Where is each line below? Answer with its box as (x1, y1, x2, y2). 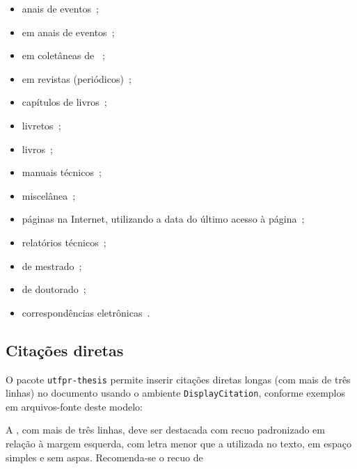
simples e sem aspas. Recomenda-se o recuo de (6, 450, 203, 464)
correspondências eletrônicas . (22, 305, 150, 319)
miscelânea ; (22, 188, 76, 202)
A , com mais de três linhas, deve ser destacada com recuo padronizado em (6, 422, 325, 437)
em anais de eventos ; (22, 24, 115, 39)
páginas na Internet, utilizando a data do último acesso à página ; (22, 212, 305, 226)
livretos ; (22, 118, 61, 132)
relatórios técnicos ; (22, 234, 106, 249)
